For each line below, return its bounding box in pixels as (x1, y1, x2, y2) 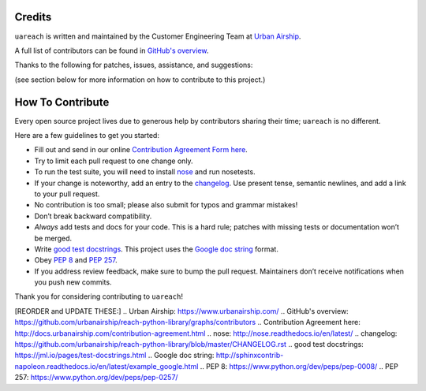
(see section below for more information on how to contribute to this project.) (14, 75, 266, 84)
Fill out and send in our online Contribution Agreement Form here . (34, 145, 248, 155)
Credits (14, 10, 52, 24)
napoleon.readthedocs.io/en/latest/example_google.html (14, 361, 199, 371)
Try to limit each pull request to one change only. (34, 156, 193, 166)
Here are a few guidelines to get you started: (14, 130, 159, 140)
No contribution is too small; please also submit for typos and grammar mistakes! (34, 200, 298, 210)
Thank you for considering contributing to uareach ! (14, 292, 183, 301)
